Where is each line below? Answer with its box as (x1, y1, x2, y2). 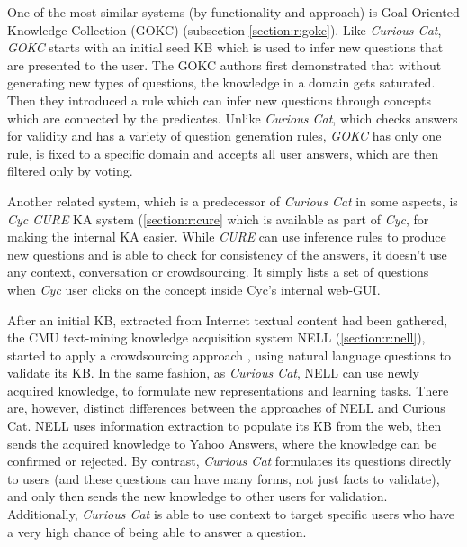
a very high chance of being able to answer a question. (7, 522, 307, 541)
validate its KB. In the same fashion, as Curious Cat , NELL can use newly (7, 363, 419, 382)
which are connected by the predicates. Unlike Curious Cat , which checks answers (7, 108, 458, 127)
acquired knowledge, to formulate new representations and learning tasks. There (7, 380, 449, 399)
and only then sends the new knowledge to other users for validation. (7, 487, 388, 506)
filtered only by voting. (7, 161, 133, 180)
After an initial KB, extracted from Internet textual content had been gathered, (7, 310, 448, 329)
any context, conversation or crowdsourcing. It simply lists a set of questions (7, 262, 429, 281)
